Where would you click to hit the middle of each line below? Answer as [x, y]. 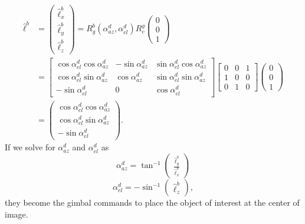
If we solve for [30, 147]
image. [17, 214]
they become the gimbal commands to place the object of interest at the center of [152, 202]
